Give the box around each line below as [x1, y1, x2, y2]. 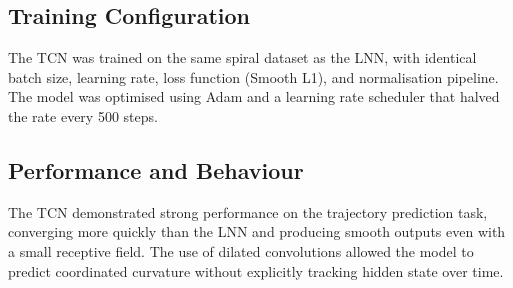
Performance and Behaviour [8, 154, 304, 185]
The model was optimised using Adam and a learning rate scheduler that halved [8, 86, 500, 107]
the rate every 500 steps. [8, 105, 158, 126]
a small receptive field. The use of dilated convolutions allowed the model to [8, 240, 474, 261]
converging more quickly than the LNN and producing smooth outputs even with [8, 221, 506, 242]
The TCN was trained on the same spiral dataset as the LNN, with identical [8, 47, 477, 68]
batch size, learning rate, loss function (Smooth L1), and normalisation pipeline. [8, 66, 499, 87]
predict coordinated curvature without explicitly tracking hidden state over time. [8, 260, 504, 281]
